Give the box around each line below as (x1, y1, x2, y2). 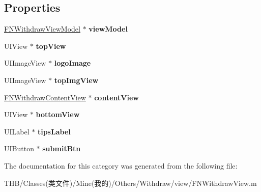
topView (36, 40, 66, 51)
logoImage (54, 58, 91, 68)
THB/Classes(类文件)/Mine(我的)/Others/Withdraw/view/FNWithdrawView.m (4, 177, 257, 188)
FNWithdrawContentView (4, 92, 86, 102)
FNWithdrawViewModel (4, 23, 80, 34)
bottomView (36, 109, 80, 120)
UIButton (4, 143, 34, 154)
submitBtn (42, 143, 81, 154)
